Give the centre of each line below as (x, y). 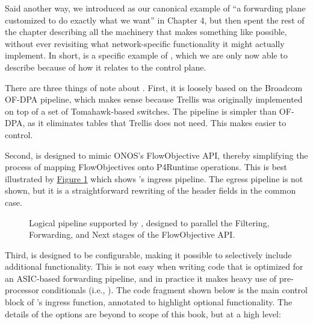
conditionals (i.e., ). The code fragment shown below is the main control (175, 290)
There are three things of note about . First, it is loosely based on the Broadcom (154, 87)
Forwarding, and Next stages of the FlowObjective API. (132, 234)
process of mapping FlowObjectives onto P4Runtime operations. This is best (146, 167)
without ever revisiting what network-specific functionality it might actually (145, 43)
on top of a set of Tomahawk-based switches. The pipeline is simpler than (141, 111)
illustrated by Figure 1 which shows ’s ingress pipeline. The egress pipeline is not (154, 178)
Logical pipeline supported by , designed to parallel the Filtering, (149, 222)
